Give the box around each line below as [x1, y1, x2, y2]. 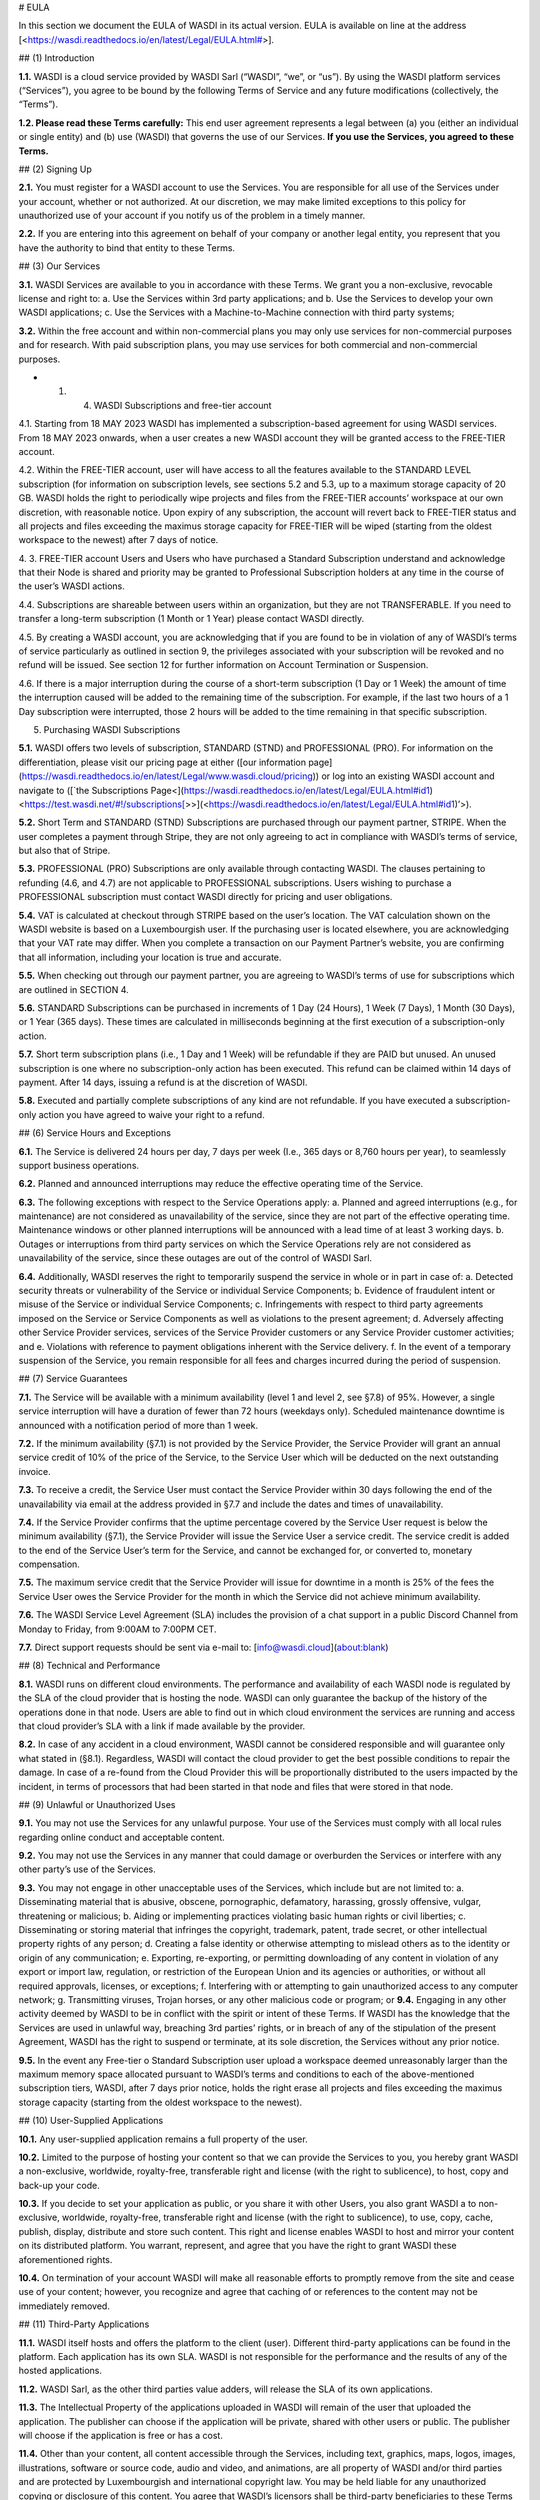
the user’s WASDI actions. [18, 580, 125, 592]
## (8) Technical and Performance [18, 1660, 161, 1672]
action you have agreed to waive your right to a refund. [38, 1108, 265, 1120]
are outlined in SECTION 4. [18, 983, 129, 995]
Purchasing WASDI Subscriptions [43, 723, 181, 735]
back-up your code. [18, 2179, 100, 2191]
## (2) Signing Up [18, 163, 92, 175]
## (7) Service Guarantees [18, 1373, 128, 1385]
